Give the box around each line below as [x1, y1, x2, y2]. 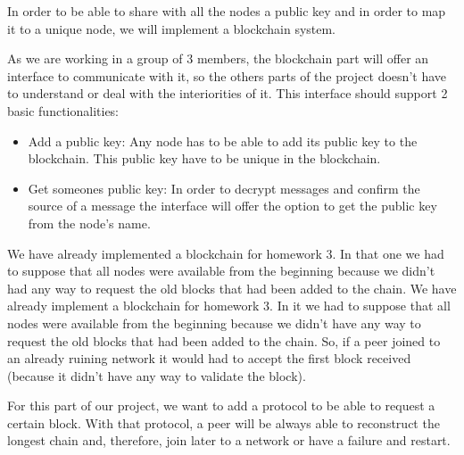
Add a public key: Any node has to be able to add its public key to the [28, 131, 418, 150]
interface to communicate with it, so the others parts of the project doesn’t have [7, 66, 446, 85]
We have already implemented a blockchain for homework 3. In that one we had [7, 244, 444, 262]
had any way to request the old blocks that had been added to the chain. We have [7, 278, 457, 297]
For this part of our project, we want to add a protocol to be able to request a [7, 396, 435, 415]
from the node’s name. [28, 213, 151, 232]
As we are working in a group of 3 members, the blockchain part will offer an [7, 49, 429, 68]
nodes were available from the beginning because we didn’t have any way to [7, 313, 421, 332]
